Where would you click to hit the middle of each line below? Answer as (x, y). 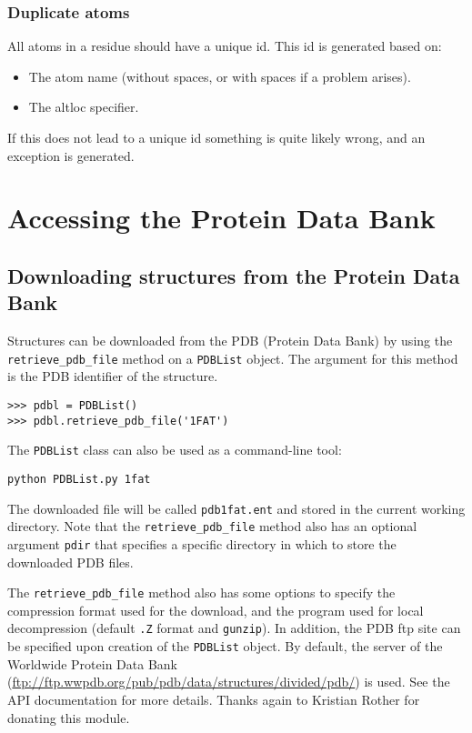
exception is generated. (71, 155)
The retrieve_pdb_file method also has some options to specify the (201, 592)
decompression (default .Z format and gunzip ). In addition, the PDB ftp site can (234, 628)
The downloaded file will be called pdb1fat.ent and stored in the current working (236, 508)
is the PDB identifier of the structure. (113, 376)
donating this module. (69, 717)
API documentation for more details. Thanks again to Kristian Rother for (214, 699)
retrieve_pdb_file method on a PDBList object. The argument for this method (233, 358)
